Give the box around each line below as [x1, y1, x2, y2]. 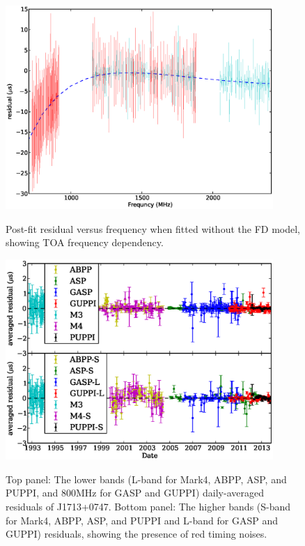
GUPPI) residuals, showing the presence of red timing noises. [6, 526, 267, 541]
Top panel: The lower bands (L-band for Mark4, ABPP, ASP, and [6, 471, 287, 486]
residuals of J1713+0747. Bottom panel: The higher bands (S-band [6, 499, 291, 513]
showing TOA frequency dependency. [6, 235, 164, 250]
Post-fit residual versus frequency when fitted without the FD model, [6, 221, 300, 236]
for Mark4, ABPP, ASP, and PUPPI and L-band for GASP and [6, 513, 278, 527]
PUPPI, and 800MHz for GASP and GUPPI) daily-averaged [6, 485, 264, 500]
